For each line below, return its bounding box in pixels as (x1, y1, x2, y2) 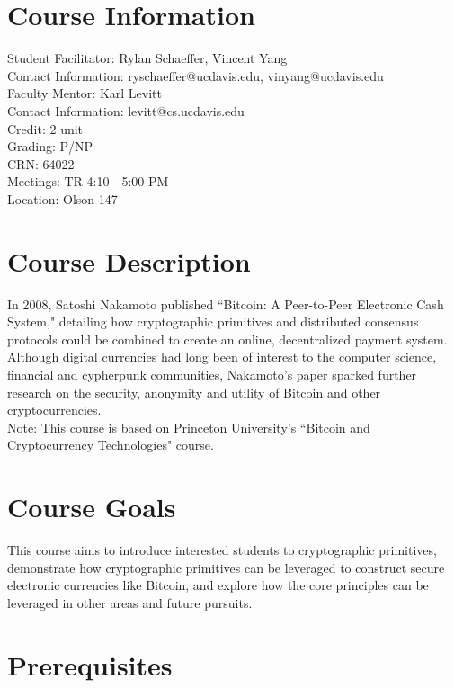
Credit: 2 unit (7, 119, 84, 138)
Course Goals (7, 488, 176, 525)
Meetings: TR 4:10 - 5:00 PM (7, 172, 169, 191)
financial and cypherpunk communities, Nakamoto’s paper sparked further (7, 364, 417, 383)
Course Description (7, 242, 251, 279)
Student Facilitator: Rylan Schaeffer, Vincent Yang (7, 49, 288, 67)
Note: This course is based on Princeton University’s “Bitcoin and (7, 417, 370, 436)
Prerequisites (7, 646, 173, 683)
